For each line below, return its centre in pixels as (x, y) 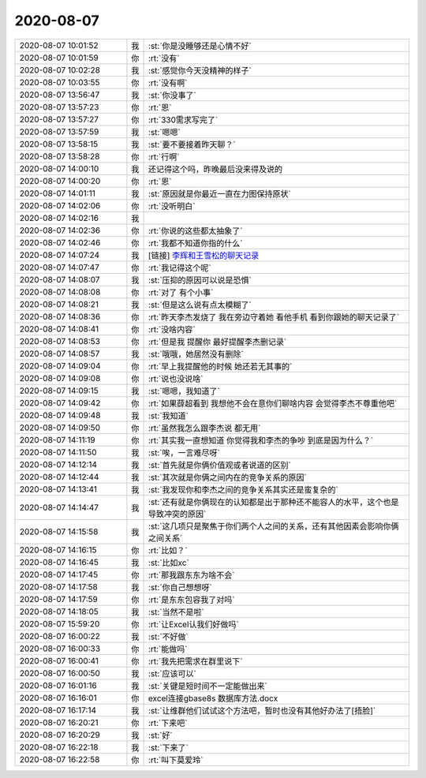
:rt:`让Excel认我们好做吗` (194, 624)
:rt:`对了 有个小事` (181, 292)
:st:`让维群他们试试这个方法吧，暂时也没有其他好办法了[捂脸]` (262, 710)
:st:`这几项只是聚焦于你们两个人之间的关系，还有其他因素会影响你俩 (273, 526)
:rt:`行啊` (164, 156)
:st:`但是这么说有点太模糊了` (200, 305)
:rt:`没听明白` (172, 206)
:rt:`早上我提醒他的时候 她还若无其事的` (220, 366)
